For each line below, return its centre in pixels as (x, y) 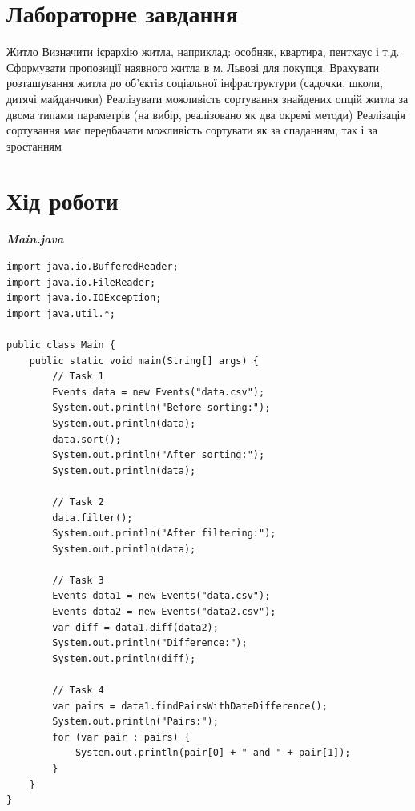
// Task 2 (78, 502)
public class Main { (61, 345)
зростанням (34, 145)
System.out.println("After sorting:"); (159, 455)
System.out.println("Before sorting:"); (161, 408)
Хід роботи (62, 201)
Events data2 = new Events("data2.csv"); (164, 612)
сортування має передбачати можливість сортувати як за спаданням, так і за (192, 130)
